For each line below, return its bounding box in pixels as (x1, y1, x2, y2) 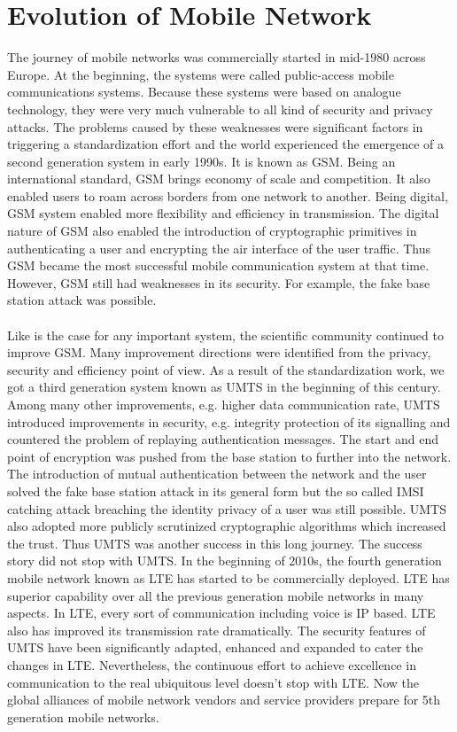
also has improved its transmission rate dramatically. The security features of (7, 620, 426, 639)
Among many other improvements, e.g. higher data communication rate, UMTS (7, 395, 440, 413)
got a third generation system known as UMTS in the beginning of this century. (7, 378, 441, 396)
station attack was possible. (7, 291, 157, 309)
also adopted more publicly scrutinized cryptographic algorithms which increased (7, 517, 446, 535)
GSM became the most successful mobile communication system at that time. (7, 256, 430, 275)
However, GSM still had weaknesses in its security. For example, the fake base (7, 273, 430, 292)
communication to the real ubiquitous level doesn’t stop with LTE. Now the (7, 673, 419, 691)
